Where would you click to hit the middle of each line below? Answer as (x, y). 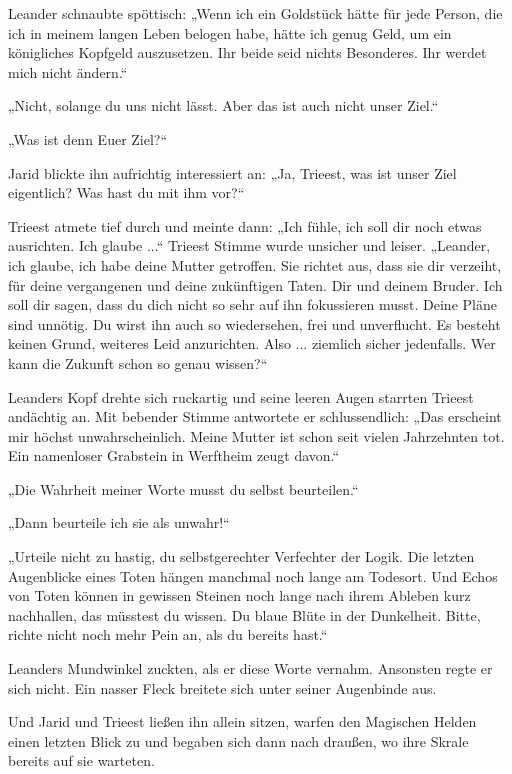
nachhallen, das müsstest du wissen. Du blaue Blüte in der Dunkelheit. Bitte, (244, 614)
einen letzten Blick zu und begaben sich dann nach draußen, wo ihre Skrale (238, 740)
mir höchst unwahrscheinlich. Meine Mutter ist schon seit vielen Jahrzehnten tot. (256, 435)
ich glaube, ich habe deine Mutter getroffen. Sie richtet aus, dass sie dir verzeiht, (255, 264)
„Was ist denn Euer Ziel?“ (88, 138)
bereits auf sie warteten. (81, 760)
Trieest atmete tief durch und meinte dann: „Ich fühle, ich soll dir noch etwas (245, 225)
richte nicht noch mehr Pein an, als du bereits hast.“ (168, 634)
